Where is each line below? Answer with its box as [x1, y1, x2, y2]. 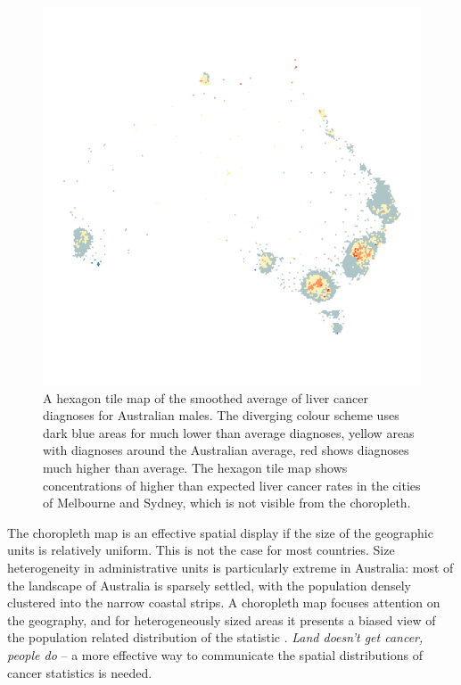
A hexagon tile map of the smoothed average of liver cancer [43, 388, 368, 407]
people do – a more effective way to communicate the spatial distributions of [7, 645, 423, 664]
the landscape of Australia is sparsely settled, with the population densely [7, 575, 411, 594]
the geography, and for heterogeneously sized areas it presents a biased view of [7, 610, 436, 629]
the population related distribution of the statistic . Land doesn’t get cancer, [7, 628, 424, 647]
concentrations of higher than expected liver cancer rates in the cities [43, 475, 421, 494]
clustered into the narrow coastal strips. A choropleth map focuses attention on [7, 593, 440, 612]
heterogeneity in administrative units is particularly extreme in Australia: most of [7, 557, 454, 576]
